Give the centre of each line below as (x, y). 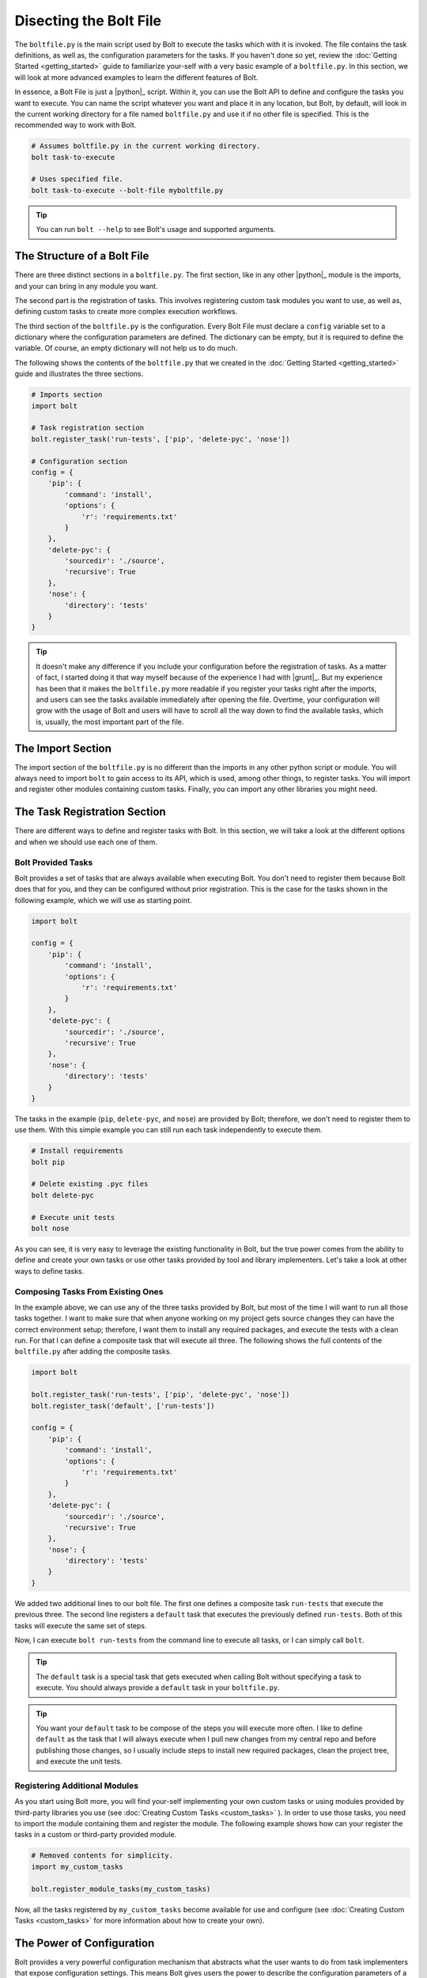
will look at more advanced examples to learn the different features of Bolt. (136, 77)
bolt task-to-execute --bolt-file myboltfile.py (127, 190)
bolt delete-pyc (63, 1195)
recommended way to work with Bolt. (76, 125)
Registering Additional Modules (76, 1786)
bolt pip (48, 1162)
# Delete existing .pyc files (90, 1184)
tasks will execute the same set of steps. (81, 1625)
